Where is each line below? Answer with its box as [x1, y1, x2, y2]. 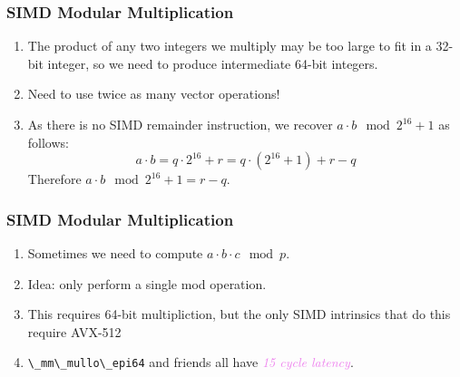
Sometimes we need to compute [27, 244, 203, 262]
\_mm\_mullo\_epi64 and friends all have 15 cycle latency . [27, 353, 354, 372]
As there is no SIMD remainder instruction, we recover [27, 115, 333, 133]
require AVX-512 [27, 322, 122, 341]
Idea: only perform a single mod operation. [27, 274, 267, 293]
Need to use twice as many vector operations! [27, 84, 280, 103]
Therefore [27, 169, 82, 188]
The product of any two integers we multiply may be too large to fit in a [27, 36, 432, 55]
